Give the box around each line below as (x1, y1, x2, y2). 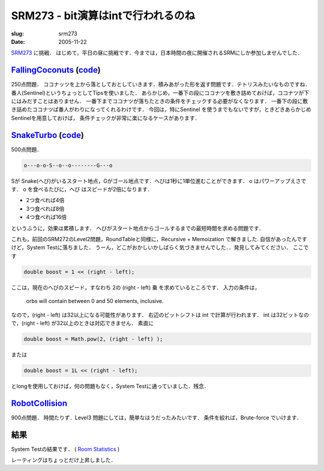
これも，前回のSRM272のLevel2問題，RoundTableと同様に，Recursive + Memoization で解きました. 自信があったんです (11, 236, 307, 243)
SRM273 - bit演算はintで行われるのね (11, 9, 196, 22)
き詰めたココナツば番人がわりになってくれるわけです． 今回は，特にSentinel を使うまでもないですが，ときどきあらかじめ (11, 106, 311, 113)
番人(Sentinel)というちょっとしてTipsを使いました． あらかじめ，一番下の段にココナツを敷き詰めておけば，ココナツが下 (11, 89, 310, 96)
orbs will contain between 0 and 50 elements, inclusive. (26, 298, 164, 305)
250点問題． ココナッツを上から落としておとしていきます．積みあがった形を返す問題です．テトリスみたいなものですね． (11, 81, 311, 88)
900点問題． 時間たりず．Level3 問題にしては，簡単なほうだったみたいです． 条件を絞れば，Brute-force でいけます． (11, 414, 302, 421)
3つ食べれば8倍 (26, 205, 65, 212)
